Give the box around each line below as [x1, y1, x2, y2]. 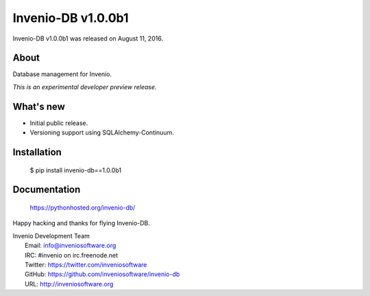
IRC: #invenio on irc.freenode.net [25, 251, 119, 259]
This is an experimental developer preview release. [12, 82, 157, 91]
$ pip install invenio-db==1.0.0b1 [29, 166, 122, 174]
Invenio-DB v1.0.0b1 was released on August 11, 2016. [12, 34, 164, 43]
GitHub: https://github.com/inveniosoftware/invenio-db [25, 270, 180, 278]
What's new [12, 100, 65, 113]
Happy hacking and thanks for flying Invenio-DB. [12, 219, 151, 227]
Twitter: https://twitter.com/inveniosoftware [25, 260, 147, 269]
